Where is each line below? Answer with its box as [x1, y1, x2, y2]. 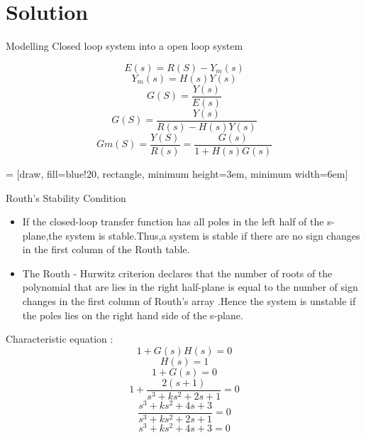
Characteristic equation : [6, 331, 113, 346]
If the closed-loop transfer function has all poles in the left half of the [22, 214, 324, 229]
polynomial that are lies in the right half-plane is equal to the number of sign [22, 279, 358, 294]
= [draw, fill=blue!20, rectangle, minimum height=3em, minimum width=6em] [6, 166, 348, 181]
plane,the [22, 228, 62, 242]
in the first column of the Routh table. [22, 242, 190, 257]
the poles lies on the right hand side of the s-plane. [22, 307, 243, 322]
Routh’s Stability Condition [6, 190, 126, 205]
